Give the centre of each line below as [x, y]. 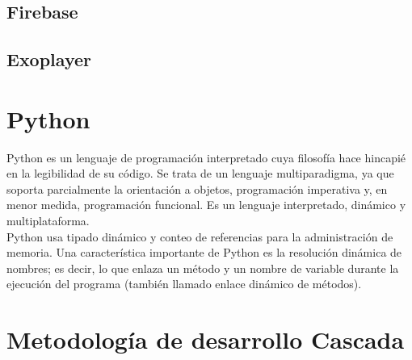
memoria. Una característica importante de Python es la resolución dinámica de [204, 252]
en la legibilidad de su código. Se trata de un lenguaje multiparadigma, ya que [200, 173]
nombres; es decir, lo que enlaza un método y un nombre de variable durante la [203, 268]
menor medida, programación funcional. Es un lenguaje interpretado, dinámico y [206, 205]
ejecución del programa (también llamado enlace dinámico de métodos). [184, 284]
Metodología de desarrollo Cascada [206, 339]
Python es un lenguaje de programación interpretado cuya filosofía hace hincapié [206, 157]
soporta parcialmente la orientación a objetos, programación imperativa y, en [197, 188]
